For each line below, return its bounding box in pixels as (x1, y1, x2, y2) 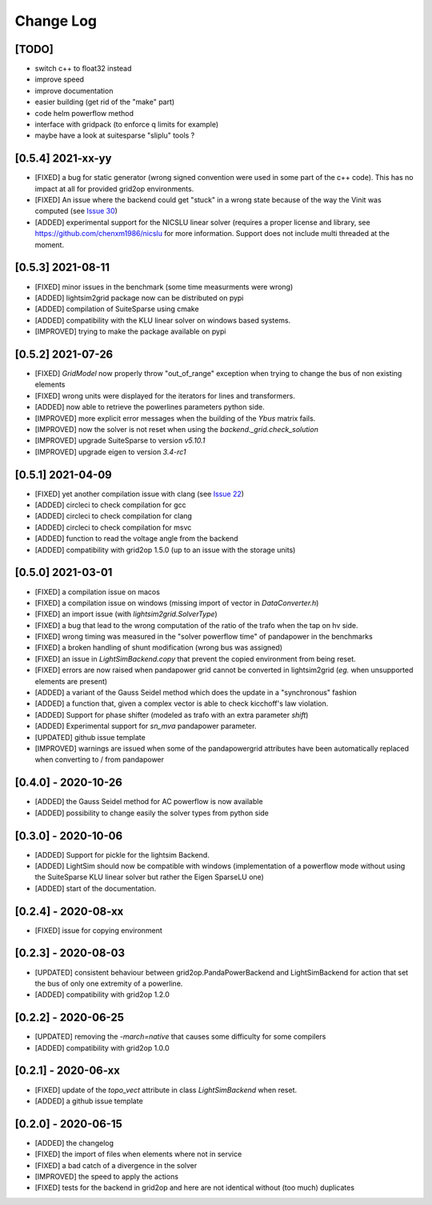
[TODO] (14, 42, 54, 56)
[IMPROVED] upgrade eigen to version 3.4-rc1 (34, 446, 187, 456)
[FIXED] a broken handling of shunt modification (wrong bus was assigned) (34, 643, 283, 652)
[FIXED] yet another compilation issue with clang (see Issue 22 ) (34, 489, 244, 498)
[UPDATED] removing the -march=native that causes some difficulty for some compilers (34, 1032, 326, 1042)
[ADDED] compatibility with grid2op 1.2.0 (34, 990, 170, 999)
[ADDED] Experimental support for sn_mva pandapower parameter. (34, 721, 257, 731)
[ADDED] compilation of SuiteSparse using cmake (34, 304, 199, 314)
